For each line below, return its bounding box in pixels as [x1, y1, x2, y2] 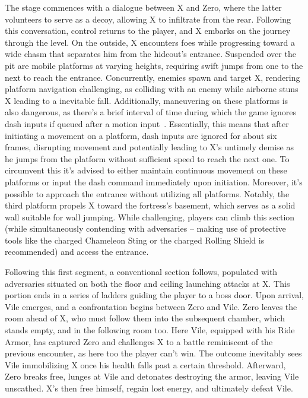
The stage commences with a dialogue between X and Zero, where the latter [5, 1, 282, 13]
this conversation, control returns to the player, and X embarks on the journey [5, 24, 291, 37]
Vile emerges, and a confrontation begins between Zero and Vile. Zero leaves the [5, 300, 297, 312]
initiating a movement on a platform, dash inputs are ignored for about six [5, 129, 277, 141]
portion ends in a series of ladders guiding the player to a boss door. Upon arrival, [5, 289, 304, 301]
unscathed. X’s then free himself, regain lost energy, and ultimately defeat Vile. [5, 382, 293, 394]
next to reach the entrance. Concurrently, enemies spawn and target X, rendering [5, 71, 300, 83]
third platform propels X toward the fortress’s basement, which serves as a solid [5, 199, 296, 211]
